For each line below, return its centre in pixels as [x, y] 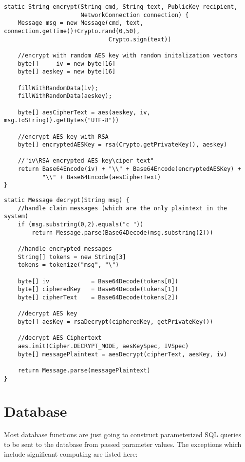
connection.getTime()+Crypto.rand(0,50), [72, 31]
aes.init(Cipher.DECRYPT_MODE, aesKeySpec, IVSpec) [103, 346]
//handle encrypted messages [65, 249]
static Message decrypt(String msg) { [67, 200]
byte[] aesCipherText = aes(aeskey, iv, [84, 112]
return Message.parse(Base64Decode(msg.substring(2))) [122, 232]
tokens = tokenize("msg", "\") [68, 265]
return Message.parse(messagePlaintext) [84, 370]
